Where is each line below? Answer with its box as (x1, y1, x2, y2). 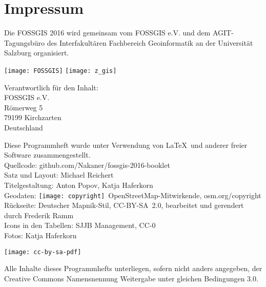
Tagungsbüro (4, 37, 45, 48)
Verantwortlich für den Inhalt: (4, 82, 98, 92)
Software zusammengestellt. (4, 149, 91, 160)
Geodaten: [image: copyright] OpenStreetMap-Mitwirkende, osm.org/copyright (4, 189, 261, 200)
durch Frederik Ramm (4, 209, 74, 220)
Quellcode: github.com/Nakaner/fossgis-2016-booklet (4, 159, 170, 170)
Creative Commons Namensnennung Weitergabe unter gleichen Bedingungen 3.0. (4, 273, 258, 283)
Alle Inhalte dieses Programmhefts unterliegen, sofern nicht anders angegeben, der (4, 263, 262, 274)
